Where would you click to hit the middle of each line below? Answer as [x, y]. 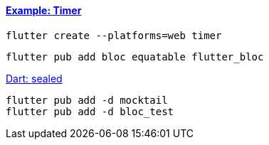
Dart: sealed [34, 78]
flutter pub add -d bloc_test [90, 111]
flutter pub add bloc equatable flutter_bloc [135, 57]
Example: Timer [44, 10]
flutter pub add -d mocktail [87, 100]
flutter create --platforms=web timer [114, 35]
